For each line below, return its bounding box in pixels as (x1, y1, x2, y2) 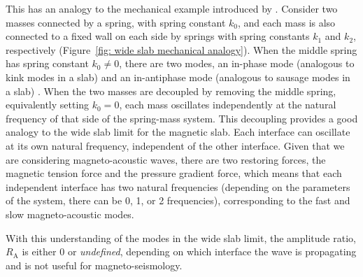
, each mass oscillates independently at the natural (119, 97, 336, 112)
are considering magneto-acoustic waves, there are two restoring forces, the (6, 152, 326, 166)
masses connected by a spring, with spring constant (6, 15, 226, 29)
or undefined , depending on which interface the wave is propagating (67, 244, 357, 259)
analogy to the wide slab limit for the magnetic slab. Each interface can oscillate (6, 125, 350, 139)
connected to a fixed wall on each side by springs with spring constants (6, 29, 310, 43)
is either (22, 244, 57, 259)
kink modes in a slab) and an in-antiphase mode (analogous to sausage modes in (6, 69, 350, 84)
